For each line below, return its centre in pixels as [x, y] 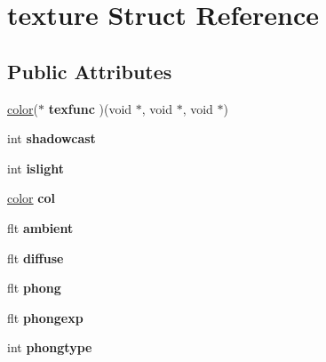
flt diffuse [36, 257]
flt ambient [40, 227]
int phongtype [50, 347]
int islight [36, 168]
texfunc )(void [90, 108]
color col [31, 198]
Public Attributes [90, 71]
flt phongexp [45, 317]
